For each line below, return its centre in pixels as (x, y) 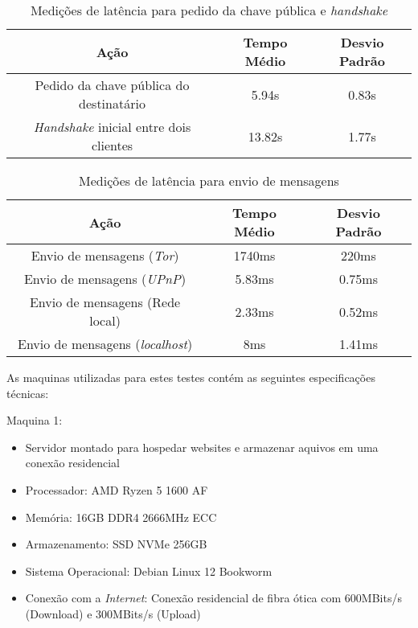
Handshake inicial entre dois (112, 127)
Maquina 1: (35, 420)
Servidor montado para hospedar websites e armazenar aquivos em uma (202, 447)
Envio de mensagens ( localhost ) (105, 344)
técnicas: (28, 393)
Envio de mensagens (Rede (105, 302)
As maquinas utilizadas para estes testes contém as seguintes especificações (191, 377)
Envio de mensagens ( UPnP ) (105, 279)
